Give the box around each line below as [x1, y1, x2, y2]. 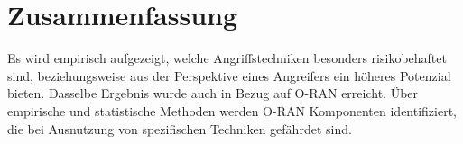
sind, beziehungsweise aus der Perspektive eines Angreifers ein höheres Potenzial [7, 66, 451, 85]
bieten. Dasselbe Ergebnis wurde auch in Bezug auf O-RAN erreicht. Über [7, 84, 419, 103]
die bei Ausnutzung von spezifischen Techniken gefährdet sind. [7, 119, 352, 138]
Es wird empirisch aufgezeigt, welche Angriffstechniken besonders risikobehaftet [7, 49, 447, 67]
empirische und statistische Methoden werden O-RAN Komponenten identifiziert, [7, 101, 458, 120]
